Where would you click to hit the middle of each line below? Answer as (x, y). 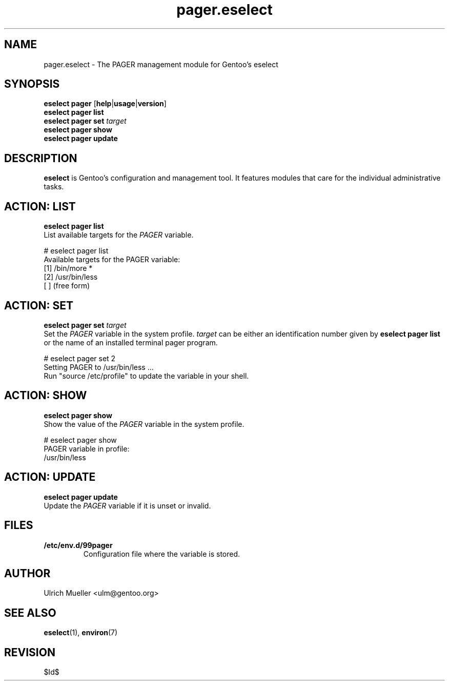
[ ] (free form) (67, 286)
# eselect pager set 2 (80, 358)
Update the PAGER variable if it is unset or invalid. (127, 505)
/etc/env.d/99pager (78, 545)
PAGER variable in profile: (87, 448)
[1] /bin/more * (68, 268)
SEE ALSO (30, 613)
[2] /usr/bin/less (71, 277)
